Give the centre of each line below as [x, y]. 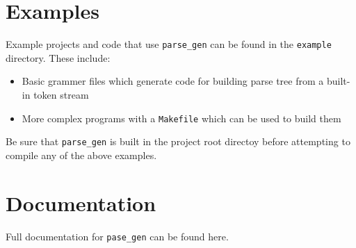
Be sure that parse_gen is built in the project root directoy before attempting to [178, 141]
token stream [61, 94]
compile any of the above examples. [81, 155]
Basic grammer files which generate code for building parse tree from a [173, 81]
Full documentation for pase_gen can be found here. [117, 236]
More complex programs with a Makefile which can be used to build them [181, 118]
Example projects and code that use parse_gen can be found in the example [169, 44]
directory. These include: [58, 57]
